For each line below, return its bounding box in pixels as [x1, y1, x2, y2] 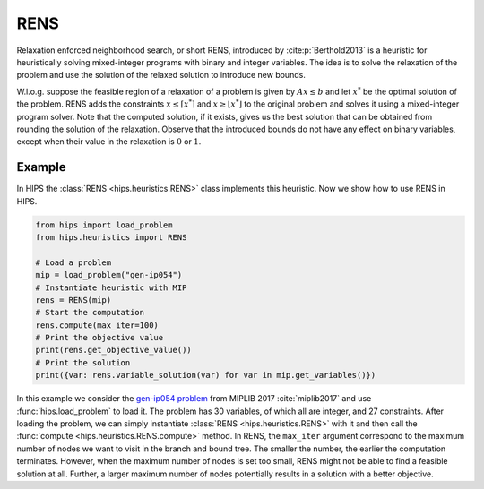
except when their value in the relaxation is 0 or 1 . [16, 136, 202, 147]
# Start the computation [35, 307, 145, 318]
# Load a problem [35, 257, 112, 268]
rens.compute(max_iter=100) [35, 320, 159, 330]
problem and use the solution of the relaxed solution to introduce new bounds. [16, 70, 307, 81]
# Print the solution [35, 357, 131, 367]
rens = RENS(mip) [35, 295, 112, 305]
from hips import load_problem [35, 219, 174, 230]
